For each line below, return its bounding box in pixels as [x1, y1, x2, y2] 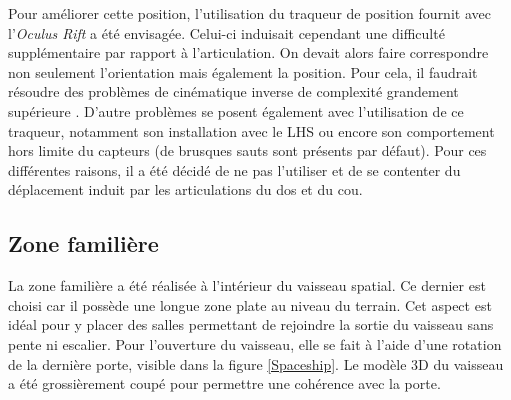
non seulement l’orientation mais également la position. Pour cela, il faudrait [8, 61, 478, 82]
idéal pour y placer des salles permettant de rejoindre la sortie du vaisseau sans [8, 314, 494, 335]
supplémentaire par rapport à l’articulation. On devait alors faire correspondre [8, 42, 489, 63]
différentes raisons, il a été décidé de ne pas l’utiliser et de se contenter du [8, 159, 461, 180]
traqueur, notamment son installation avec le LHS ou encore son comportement [8, 120, 495, 141]
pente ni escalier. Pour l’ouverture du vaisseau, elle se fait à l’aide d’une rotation [8, 333, 502, 354]
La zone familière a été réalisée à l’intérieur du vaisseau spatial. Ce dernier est [8, 275, 486, 296]
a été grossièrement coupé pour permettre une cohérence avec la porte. [8, 373, 441, 394]
